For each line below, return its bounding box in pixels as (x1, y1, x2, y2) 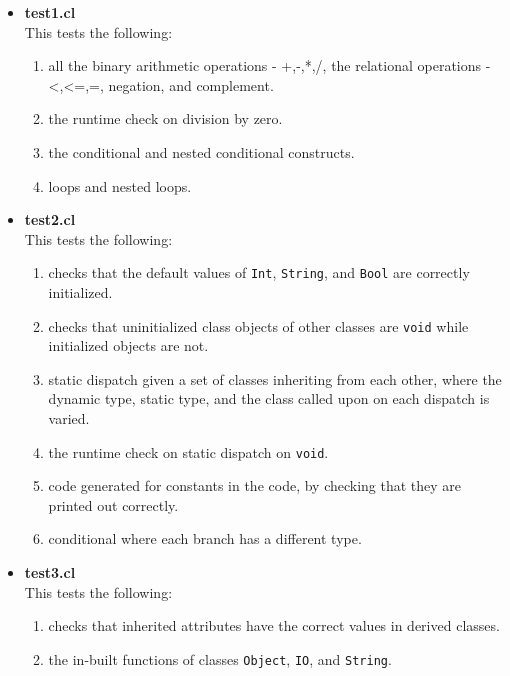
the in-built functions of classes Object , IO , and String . (48, 648, 392, 669)
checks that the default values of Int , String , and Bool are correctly (48, 262, 470, 283)
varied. (48, 408, 90, 429)
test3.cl (24, 562, 76, 583)
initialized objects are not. (48, 335, 209, 356)
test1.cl (24, 2, 76, 22)
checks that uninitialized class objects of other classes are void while (48, 315, 469, 336)
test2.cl (24, 209, 76, 230)
